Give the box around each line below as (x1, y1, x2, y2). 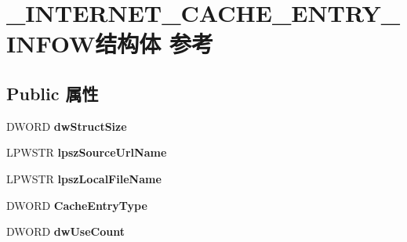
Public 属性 (6, 81, 99, 105)
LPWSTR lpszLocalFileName (6, 170, 162, 186)
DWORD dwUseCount (6, 223, 125, 240)
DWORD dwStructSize (6, 117, 127, 134)
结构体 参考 (95, 27, 214, 60)
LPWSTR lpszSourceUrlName (6, 144, 167, 161)
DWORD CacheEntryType (6, 197, 147, 213)
